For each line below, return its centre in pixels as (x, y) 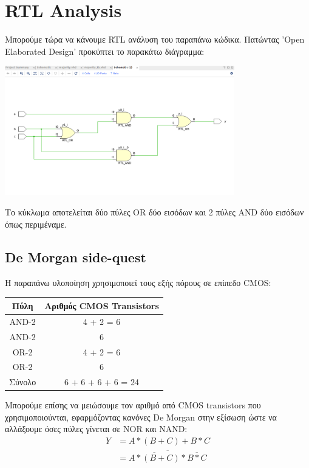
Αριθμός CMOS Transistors (102, 305)
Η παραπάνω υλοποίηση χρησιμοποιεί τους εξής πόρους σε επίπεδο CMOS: (138, 282)
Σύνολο (23, 382)
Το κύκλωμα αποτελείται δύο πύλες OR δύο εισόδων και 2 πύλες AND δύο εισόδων (154, 212)
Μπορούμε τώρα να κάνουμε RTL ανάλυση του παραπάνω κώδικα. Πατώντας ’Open (155, 39)
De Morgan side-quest (76, 257)
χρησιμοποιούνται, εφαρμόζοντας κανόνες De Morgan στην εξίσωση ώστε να (141, 417)
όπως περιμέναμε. (36, 224)
